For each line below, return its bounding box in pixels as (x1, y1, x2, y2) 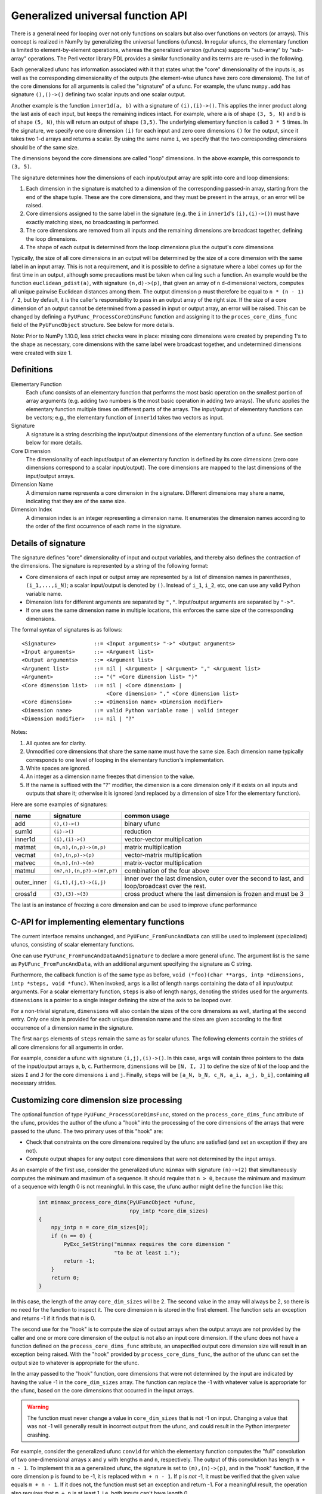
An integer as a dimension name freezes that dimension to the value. (26, 773, 195, 780)
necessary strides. (11, 1079, 57, 1087)
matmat (14, 843, 36, 851)
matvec (14, 859, 36, 867)
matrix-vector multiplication (124, 859, 202, 867)
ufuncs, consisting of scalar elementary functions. (11, 941, 135, 948)
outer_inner (14, 878, 47, 886)
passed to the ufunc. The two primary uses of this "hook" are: (11, 1127, 163, 1135)
